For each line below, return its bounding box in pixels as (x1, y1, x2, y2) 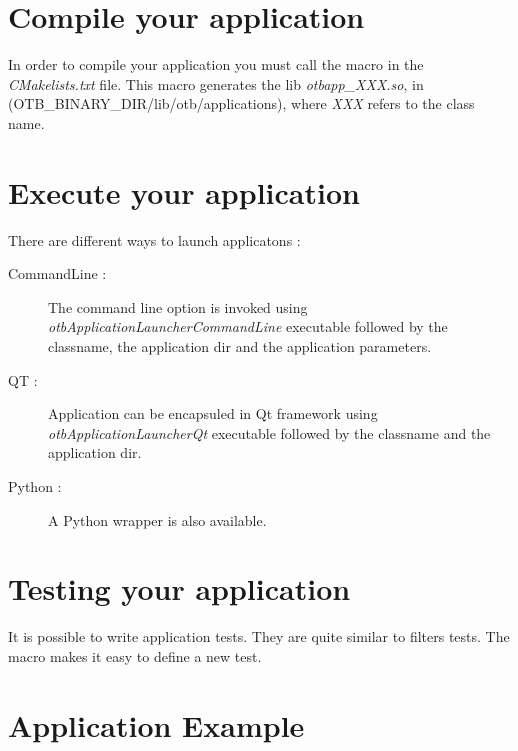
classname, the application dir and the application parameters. (48, 336, 432, 356)
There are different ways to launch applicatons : (8, 229, 301, 250)
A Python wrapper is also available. (48, 509, 267, 530)
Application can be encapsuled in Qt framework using (48, 403, 378, 424)
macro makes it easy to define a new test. (8, 645, 262, 666)
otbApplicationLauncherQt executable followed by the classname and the (48, 422, 491, 443)
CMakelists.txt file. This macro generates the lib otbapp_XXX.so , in (8, 73, 424, 94)
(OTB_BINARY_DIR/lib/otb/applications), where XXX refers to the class (8, 93, 475, 114)
